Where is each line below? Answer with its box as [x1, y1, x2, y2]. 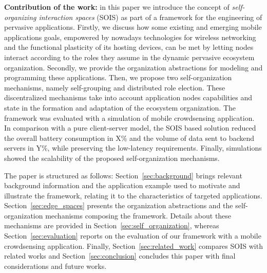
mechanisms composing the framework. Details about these [45, 210, 232, 221]
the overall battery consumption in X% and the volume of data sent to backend [4, 132, 255, 143]
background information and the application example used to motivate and [4, 180, 240, 191]
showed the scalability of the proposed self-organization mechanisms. [4, 152, 220, 163]
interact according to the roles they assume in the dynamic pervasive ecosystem [4, 51, 255, 62]
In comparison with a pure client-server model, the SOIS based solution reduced [4, 122, 256, 133]
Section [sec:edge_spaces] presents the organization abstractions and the [4, 200, 233, 211]
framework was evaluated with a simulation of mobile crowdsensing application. [4, 112, 255, 123]
